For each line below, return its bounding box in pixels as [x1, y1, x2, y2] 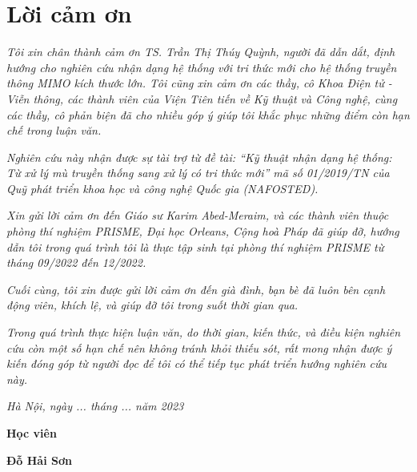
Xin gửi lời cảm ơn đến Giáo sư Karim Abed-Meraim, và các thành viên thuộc [6, 207, 389, 224]
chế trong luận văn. [6, 122, 102, 139]
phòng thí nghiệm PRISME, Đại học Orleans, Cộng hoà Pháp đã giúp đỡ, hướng [6, 223, 399, 240]
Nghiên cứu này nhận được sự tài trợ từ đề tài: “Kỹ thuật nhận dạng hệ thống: [6, 148, 392, 165]
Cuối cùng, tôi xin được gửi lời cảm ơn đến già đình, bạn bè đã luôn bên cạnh [6, 280, 386, 297]
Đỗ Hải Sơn [6, 451, 72, 468]
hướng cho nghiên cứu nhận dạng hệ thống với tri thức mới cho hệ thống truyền [6, 58, 397, 75]
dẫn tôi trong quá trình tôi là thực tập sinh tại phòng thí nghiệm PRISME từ [6, 238, 384, 255]
